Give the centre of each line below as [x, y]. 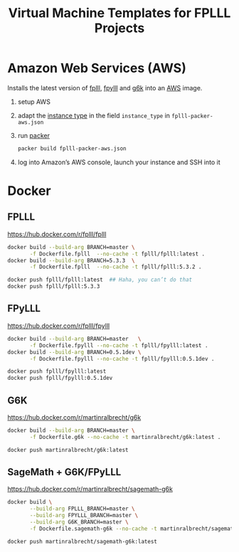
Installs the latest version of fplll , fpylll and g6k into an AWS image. [105, 87]
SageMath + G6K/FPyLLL [64, 472]
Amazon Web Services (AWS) [97, 68]
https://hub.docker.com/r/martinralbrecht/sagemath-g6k [90, 489]
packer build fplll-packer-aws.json [72, 148]
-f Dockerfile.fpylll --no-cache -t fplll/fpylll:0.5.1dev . [122, 359]
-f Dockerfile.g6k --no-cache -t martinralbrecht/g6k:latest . [125, 437]
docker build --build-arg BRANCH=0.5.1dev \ [74, 352]
